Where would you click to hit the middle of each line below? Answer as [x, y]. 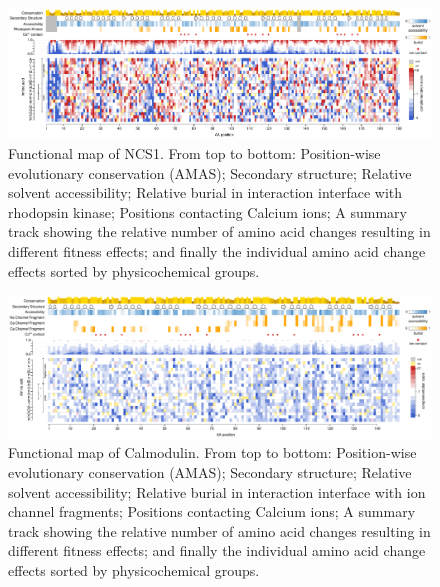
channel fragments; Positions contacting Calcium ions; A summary [212, 511]
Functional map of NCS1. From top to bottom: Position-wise [194, 152]
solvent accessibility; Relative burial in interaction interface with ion [217, 491]
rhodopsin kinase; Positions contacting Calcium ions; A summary [207, 211]
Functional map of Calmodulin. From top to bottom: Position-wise [212, 452]
